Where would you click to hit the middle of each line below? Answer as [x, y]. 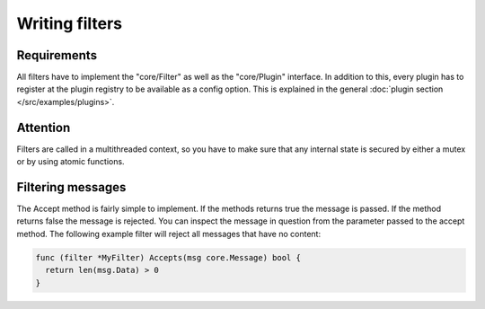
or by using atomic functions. [71, 162]
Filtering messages [71, 187]
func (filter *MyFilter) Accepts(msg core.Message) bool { [168, 257]
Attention [44, 127]
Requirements [57, 55]
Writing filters [70, 23]
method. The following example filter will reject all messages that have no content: [169, 234]
